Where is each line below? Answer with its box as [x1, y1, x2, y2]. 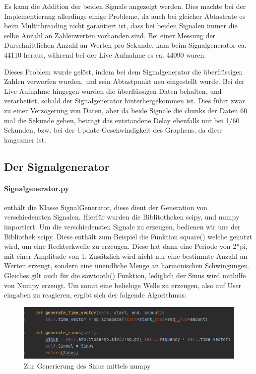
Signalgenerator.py [4, 183, 69, 193]
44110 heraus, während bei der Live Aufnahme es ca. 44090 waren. [4, 49, 206, 60]
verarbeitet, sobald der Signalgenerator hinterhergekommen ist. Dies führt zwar [4, 95, 245, 106]
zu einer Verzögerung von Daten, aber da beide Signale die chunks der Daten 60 [4, 105, 248, 115]
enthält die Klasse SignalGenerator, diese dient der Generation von [4, 202, 207, 212]
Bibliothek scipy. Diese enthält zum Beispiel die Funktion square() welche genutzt [4, 231, 253, 241]
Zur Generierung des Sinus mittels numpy [24, 360, 151, 371]
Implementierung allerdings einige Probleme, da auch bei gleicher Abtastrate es [4, 10, 245, 21]
